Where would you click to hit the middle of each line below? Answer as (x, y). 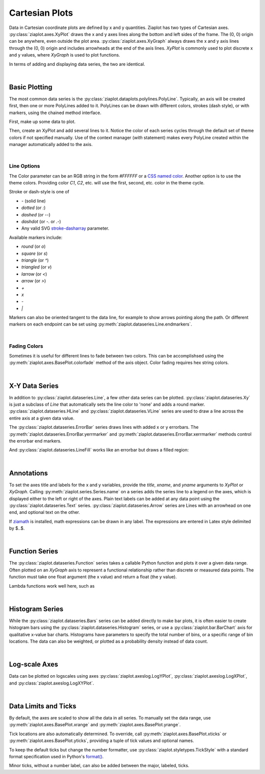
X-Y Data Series (34, 386)
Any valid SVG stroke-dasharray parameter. (65, 228)
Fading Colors (26, 346)
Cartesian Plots (41, 13)
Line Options (25, 166)
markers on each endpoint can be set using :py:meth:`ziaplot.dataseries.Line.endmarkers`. (101, 324)
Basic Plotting (31, 87)
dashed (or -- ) (36, 214)
